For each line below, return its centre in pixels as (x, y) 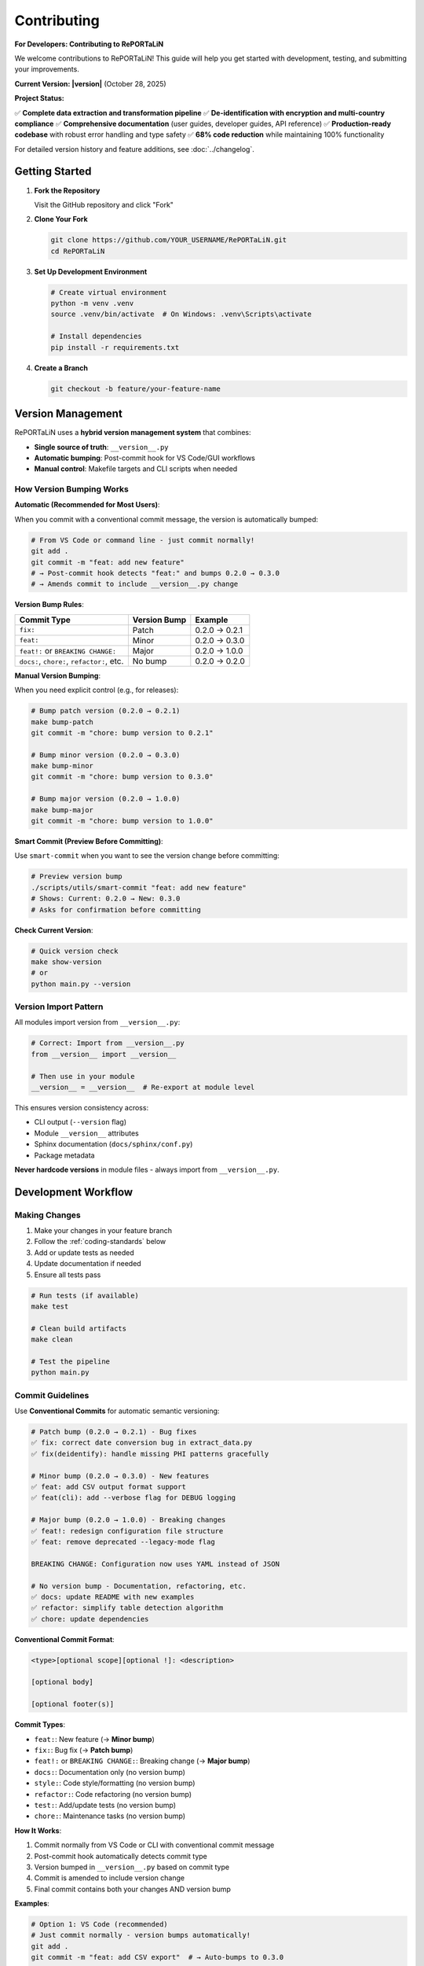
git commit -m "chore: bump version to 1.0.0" (122, 821)
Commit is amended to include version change (109, 1878)
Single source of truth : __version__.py (101, 447)
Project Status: (39, 98)
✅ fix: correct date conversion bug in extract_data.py (142, 1443)
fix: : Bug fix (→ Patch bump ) (84, 1751)
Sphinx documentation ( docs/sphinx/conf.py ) (113, 1144)
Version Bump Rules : (49, 605)
